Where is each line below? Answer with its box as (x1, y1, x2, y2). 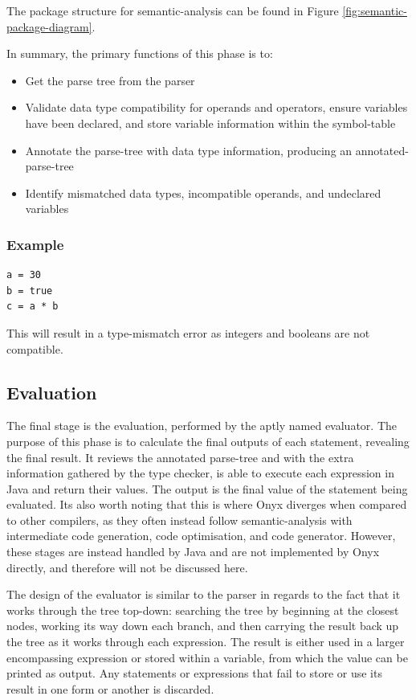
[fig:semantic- (342, 2, 407, 18)
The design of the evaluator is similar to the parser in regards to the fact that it (6, 586, 401, 603)
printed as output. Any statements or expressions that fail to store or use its (6, 665, 382, 682)
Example (6, 234, 64, 254)
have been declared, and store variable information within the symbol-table (25, 114, 396, 131)
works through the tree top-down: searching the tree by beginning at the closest (6, 601, 399, 618)
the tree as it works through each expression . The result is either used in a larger (6, 633, 405, 650)
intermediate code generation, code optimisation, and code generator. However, (6, 527, 396, 544)
